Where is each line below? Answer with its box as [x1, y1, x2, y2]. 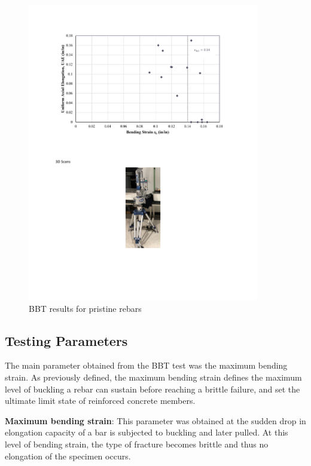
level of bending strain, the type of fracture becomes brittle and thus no [5, 437, 269, 450]
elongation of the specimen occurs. [5, 449, 131, 462]
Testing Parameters [5, 331, 128, 349]
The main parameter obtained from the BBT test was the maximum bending [5, 359, 288, 372]
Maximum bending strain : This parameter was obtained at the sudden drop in [5, 414, 306, 427]
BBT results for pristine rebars [29, 302, 142, 314]
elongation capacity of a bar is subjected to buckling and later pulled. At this [5, 426, 288, 439]
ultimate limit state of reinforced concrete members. [5, 394, 196, 407]
